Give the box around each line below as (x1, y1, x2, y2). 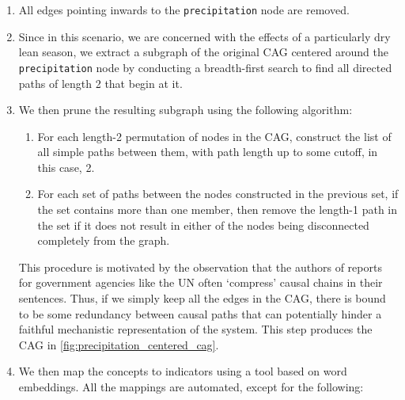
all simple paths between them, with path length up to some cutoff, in (37, 143, 378, 160)
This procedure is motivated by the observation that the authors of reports (18, 258, 382, 275)
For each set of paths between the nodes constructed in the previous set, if (37, 185, 399, 202)
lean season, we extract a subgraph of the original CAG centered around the (18, 44, 388, 60)
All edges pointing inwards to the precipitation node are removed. (18, 2, 350, 17)
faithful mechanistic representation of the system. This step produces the (18, 321, 373, 337)
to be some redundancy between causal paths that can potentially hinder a (18, 305, 382, 322)
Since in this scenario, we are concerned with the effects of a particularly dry (18, 28, 391, 44)
